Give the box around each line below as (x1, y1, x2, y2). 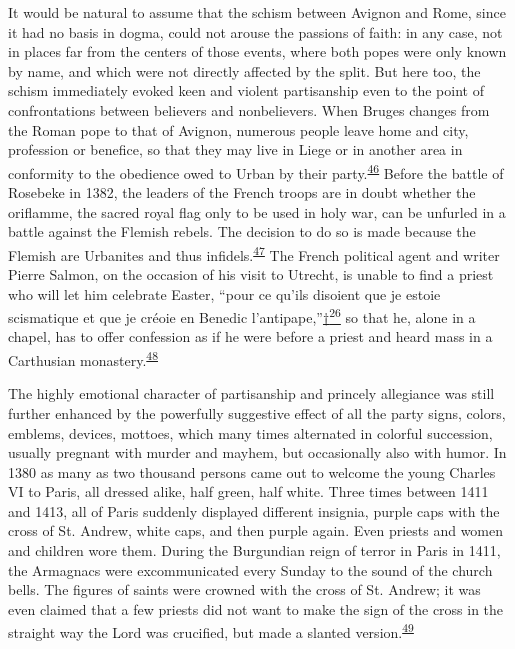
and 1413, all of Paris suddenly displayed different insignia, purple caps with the (8, 500, 500, 521)
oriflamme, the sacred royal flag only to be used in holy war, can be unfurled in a (8, 201, 506, 222)
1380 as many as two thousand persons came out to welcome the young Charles (8, 461, 496, 482)
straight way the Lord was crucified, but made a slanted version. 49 (8, 619, 414, 643)
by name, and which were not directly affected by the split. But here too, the (8, 60, 481, 81)
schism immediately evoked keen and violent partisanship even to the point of (8, 80, 484, 101)
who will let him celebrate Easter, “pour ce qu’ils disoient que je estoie (8, 283, 441, 304)
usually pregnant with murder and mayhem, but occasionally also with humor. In (8, 442, 507, 463)
